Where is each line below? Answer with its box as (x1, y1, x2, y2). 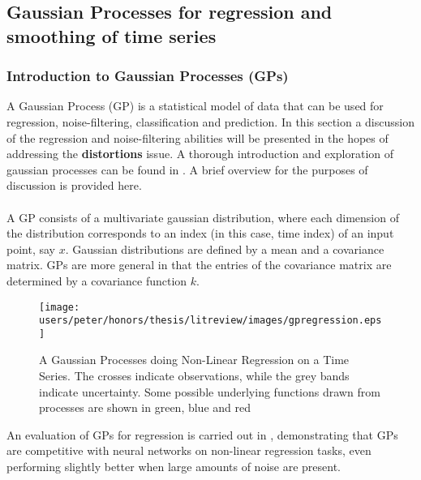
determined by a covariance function (6, 272, 187, 289)
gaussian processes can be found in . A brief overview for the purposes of (6, 161, 368, 178)
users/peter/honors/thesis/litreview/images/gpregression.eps (39, 315, 382, 327)
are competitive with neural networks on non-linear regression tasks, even (6, 442, 372, 459)
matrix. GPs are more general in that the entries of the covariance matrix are (6, 256, 392, 273)
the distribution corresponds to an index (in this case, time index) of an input (6, 225, 394, 242)
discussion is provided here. (6, 177, 142, 194)
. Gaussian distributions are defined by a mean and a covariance (65, 240, 384, 257)
